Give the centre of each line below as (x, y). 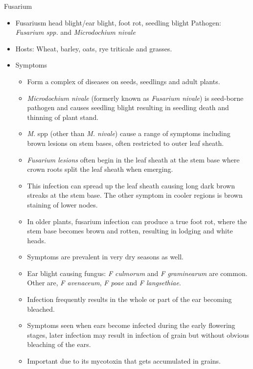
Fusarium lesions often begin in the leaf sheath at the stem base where (133, 159)
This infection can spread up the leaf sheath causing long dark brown (131, 185)
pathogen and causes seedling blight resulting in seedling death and (128, 107)
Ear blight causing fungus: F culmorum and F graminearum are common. (137, 273)
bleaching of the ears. (59, 344)
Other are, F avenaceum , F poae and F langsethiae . (104, 283)
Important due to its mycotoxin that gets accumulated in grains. (124, 361)
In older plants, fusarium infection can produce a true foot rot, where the (137, 221)
